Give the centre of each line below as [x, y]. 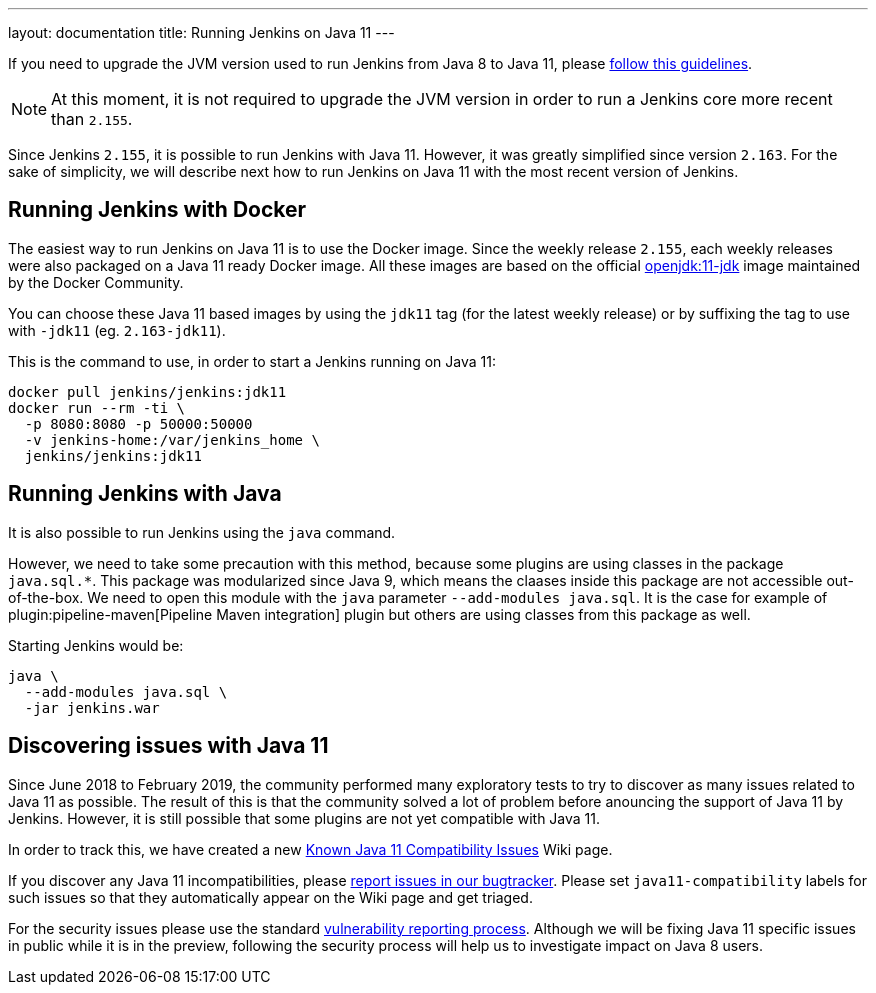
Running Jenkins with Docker [157, 210]
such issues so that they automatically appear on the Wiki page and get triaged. [270, 897]
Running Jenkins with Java [145, 494]
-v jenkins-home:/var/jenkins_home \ [172, 439]
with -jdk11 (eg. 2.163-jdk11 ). [117, 330]
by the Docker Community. [96, 282]
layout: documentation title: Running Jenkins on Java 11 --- [201, 32]
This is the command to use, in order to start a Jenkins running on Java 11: [252, 361]
